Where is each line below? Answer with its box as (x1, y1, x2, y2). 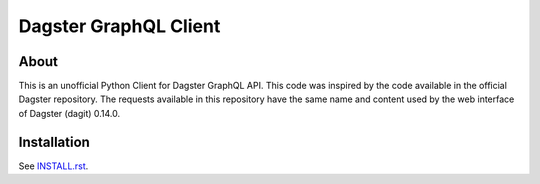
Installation (18, 133, 90, 150)
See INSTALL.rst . (18, 160, 89, 172)
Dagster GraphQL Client (18, 15, 221, 37)
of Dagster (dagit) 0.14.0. (18, 107, 121, 119)
